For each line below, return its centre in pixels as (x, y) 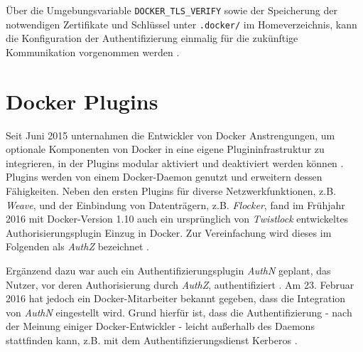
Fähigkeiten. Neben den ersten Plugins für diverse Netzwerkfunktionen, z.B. (171, 191)
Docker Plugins (82, 101)
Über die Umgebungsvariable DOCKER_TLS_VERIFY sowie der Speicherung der (172, 10)
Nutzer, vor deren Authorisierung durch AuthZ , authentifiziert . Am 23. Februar (180, 284)
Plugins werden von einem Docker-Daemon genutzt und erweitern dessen (164, 177)
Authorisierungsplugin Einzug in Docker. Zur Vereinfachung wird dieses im (169, 232)
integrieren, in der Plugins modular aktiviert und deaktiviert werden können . (175, 162)
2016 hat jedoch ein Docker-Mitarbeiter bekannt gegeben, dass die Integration (176, 298)
